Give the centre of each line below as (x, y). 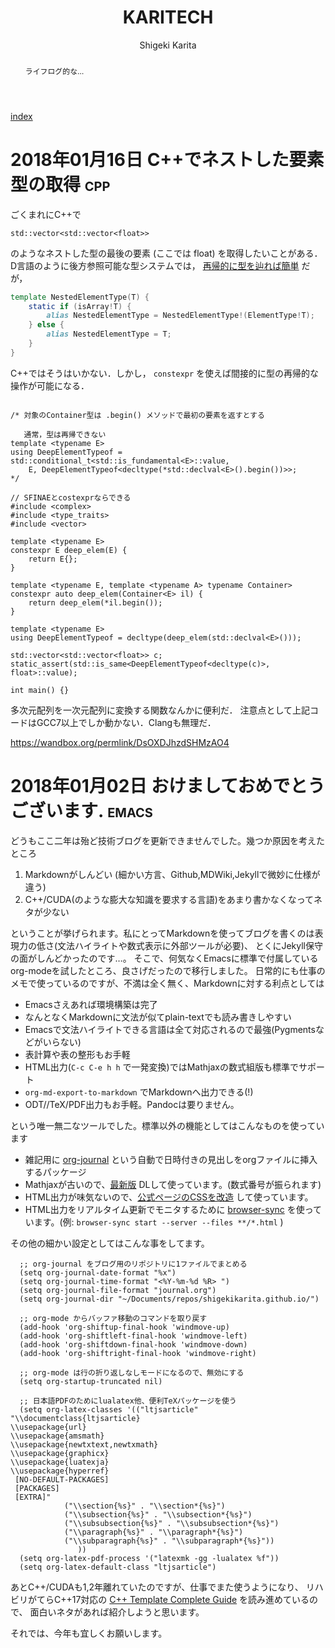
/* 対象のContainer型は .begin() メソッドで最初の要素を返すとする (137, 415)
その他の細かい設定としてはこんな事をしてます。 (110, 1243)
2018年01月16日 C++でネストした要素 (167, 159)
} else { (46, 325)
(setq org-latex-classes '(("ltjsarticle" (109, 1409)
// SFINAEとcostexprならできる (71, 497)
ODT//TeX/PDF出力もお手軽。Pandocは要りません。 (132, 1104)
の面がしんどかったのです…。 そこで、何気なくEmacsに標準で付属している (164, 958)
